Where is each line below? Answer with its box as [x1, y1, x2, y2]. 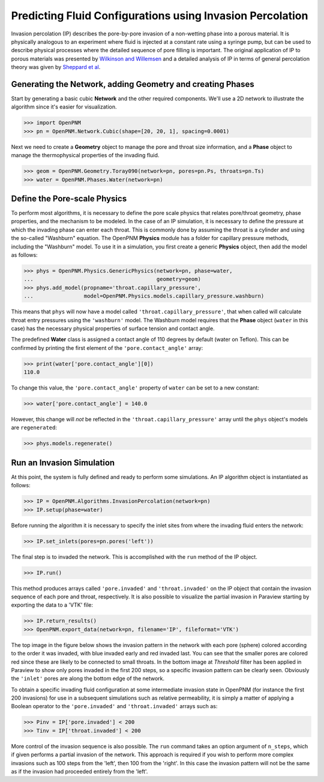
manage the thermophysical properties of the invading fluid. [11, 152, 160, 159]
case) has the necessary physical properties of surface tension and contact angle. [11, 325, 215, 332]
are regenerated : [11, 424, 57, 432]
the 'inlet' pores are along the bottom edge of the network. [11, 675, 165, 682]
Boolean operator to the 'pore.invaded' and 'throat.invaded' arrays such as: [11, 703, 218, 710]
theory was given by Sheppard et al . [11, 64, 101, 71]
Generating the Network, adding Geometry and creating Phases [11, 79, 254, 89]
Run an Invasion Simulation [11, 457, 115, 468]
